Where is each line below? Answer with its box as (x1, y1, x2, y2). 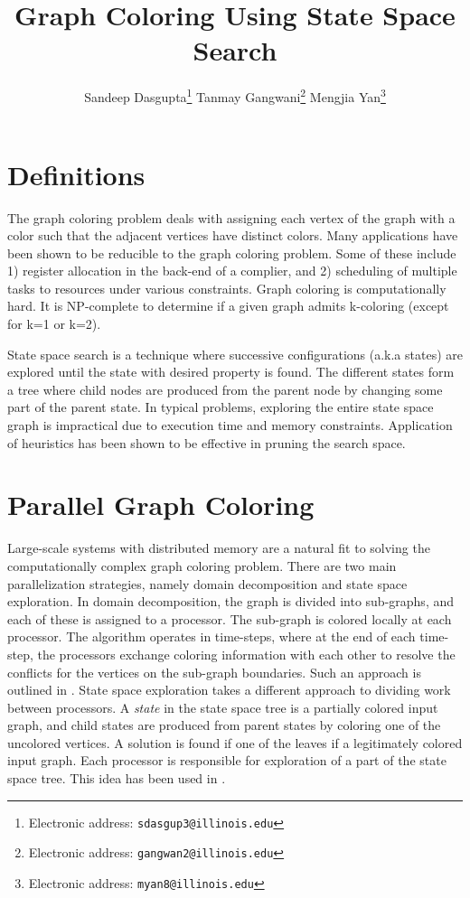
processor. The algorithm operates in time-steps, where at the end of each (7, 627, 416, 646)
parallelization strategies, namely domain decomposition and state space (7, 574, 408, 593)
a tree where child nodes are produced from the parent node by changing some (7, 379, 443, 398)
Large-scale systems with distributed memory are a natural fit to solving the (7, 538, 430, 557)
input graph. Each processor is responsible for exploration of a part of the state (7, 751, 446, 770)
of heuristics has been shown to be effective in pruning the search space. (7, 433, 406, 452)
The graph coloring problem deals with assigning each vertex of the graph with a (7, 208, 456, 227)
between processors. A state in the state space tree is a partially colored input (7, 697, 438, 716)
